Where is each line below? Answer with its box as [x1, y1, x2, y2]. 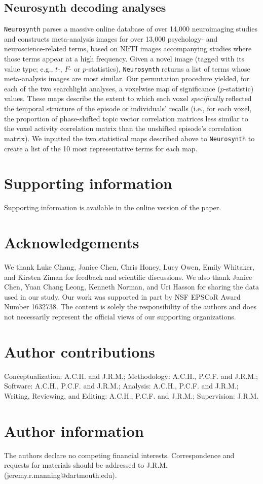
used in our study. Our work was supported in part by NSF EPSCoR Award [4, 291, 241, 302]
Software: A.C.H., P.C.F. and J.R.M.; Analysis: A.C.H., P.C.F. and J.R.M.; [4, 380, 239, 391]
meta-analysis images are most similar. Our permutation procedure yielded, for [4, 73, 249, 84]
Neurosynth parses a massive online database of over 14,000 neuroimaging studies [4, 23, 257, 34]
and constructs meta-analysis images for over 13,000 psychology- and [4, 33, 218, 44]
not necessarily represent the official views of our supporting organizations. [4, 311, 236, 321]
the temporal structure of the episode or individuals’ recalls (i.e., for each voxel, [4, 103, 252, 114]
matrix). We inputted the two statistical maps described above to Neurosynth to [4, 133, 255, 143]
